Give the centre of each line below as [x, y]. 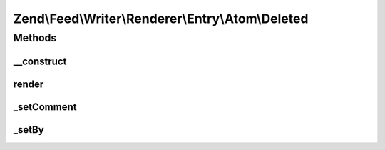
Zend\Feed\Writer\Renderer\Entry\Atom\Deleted [161, 19]
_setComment [45, 107]
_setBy [29, 130]
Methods [35, 38]
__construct [40, 61]
